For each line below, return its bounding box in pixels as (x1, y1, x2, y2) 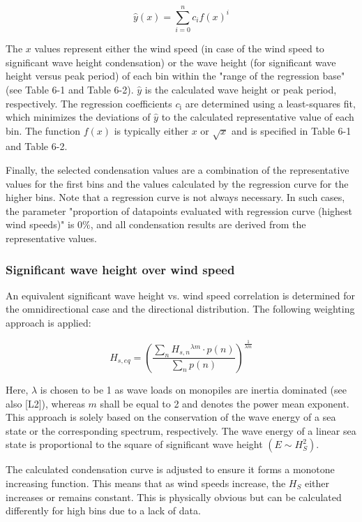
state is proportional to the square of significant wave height (6, 437, 263, 452)
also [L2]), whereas (6, 396, 85, 410)
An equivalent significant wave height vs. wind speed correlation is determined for (6, 288, 355, 302)
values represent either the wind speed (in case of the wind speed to (34, 41, 324, 56)
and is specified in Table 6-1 (231, 123, 352, 137)
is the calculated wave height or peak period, (144, 82, 337, 96)
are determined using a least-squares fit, (185, 96, 356, 110)
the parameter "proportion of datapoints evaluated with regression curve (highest (6, 203, 353, 218)
